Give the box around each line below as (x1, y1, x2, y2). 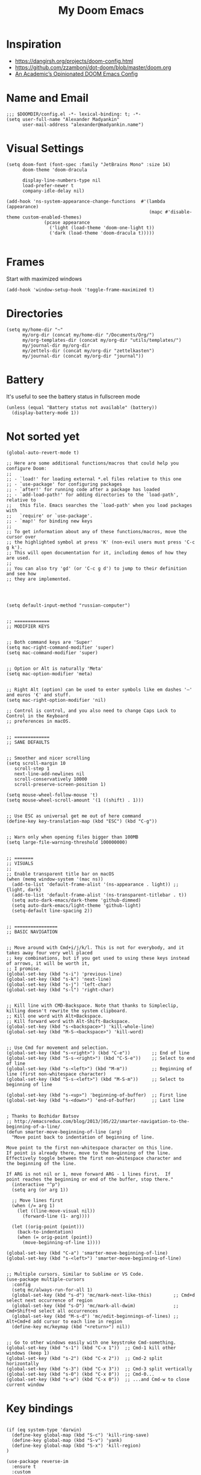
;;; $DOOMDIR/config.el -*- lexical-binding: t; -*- (6, 111, 141, 117)
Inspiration (6, 37, 61, 51)
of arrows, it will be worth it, (6, 960, 90, 966)
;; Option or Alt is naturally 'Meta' (6, 666, 104, 672)
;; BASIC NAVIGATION (6, 929, 58, 935)
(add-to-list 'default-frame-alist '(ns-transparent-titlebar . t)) (11, 892, 187, 898)
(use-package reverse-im (6, 1458, 69, 1464)
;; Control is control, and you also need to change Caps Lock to (6, 708, 176, 714)
